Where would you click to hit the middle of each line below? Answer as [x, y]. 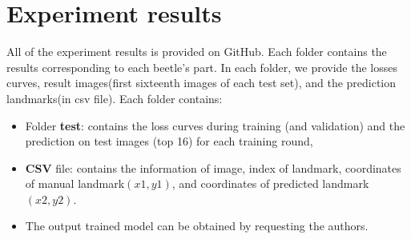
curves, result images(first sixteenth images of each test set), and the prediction [201, 83]
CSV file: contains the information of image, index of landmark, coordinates [213, 167]
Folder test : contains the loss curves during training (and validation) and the [215, 125]
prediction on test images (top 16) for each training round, [169, 141]
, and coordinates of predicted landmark [270, 183]
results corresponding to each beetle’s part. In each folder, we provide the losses [202, 67]
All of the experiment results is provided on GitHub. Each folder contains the [197, 52]
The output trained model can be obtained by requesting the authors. [197, 226]
